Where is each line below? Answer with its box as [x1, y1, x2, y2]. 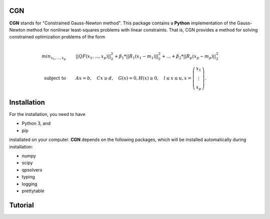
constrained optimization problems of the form [9, 34, 105, 40]
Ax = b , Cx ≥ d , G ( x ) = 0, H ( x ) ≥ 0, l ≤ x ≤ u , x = [75, 75, 192, 81]
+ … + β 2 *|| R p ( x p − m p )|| [161, 53, 216, 60]
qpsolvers [21, 166, 42, 172]
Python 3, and [21, 120, 51, 126]
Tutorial [9, 200, 34, 209]
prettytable [21, 188, 44, 193]
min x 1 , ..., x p [41, 53, 66, 61]
